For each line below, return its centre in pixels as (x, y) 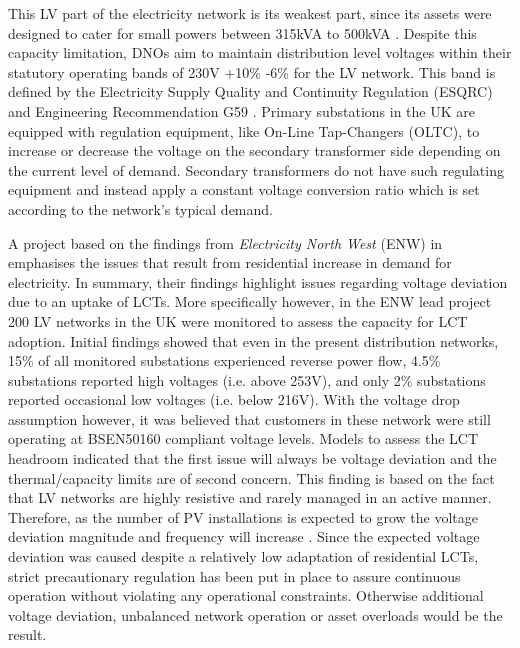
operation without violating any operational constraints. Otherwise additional (246, 595)
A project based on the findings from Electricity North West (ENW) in (225, 242)
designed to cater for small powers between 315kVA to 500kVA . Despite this (242, 32)
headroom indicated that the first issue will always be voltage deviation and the (252, 458)
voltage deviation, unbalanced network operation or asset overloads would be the (255, 614)
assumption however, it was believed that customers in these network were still (249, 418)
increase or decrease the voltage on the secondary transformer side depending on (254, 150)
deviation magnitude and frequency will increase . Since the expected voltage (244, 536)
